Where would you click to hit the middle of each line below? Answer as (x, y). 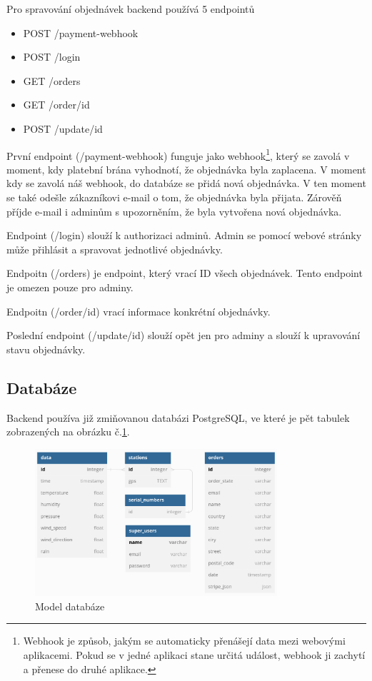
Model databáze (70, 606)
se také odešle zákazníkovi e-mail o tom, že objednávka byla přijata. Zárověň (174, 197)
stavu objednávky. (46, 349)
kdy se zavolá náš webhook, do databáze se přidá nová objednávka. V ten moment (186, 183)
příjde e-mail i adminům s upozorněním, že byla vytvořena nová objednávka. (174, 211)
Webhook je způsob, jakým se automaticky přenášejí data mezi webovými (184, 641)
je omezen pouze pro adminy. (70, 287)
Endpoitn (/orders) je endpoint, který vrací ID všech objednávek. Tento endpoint (185, 273)
